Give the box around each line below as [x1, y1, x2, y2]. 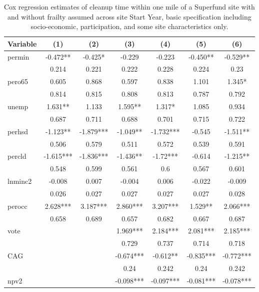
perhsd [7, 126, 28, 136]
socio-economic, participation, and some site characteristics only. [30, 21, 228, 32]
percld [7, 151, 26, 161]
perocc [7, 200, 27, 211]
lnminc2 [7, 176, 32, 186]
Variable [7, 38, 37, 49]
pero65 [7, 76, 28, 87]
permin [7, 51, 29, 62]
